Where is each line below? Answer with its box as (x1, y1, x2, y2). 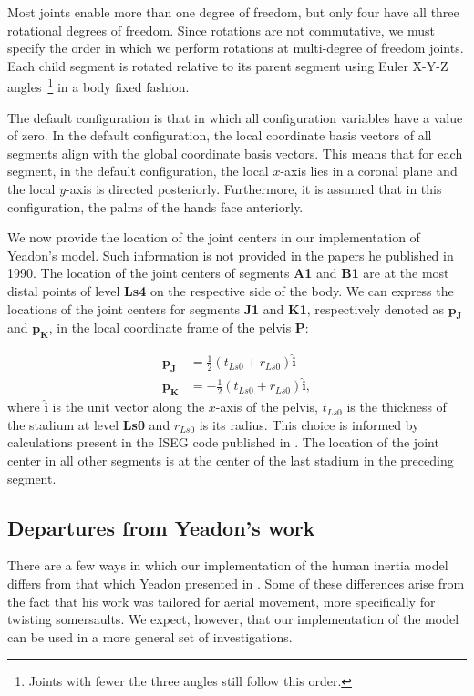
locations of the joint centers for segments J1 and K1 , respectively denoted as (7, 299, 444, 318)
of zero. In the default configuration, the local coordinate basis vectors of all (7, 126, 432, 145)
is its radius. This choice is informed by (199, 415, 419, 434)
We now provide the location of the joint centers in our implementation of (7, 228, 420, 247)
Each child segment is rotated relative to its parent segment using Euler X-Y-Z (7, 56, 448, 75)
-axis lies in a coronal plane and (280, 161, 458, 180)
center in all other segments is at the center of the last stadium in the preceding (7, 451, 454, 470)
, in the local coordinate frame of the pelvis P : (48, 318, 309, 337)
